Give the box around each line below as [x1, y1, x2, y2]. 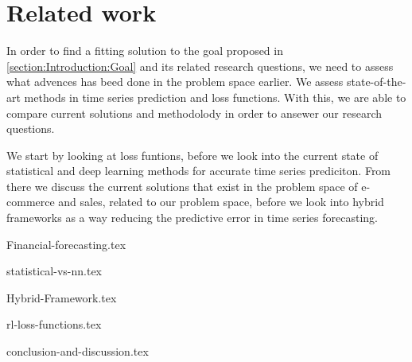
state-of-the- [346, 73, 406, 90]
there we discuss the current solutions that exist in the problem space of [6, 177, 358, 194]
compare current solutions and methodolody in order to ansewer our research [6, 104, 382, 121]
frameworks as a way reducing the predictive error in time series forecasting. [6, 209, 378, 226]
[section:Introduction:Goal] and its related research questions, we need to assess [6, 57, 394, 74]
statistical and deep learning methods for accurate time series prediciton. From [6, 162, 391, 179]
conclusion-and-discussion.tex [6, 343, 149, 360]
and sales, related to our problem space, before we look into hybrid [58, 193, 384, 210]
